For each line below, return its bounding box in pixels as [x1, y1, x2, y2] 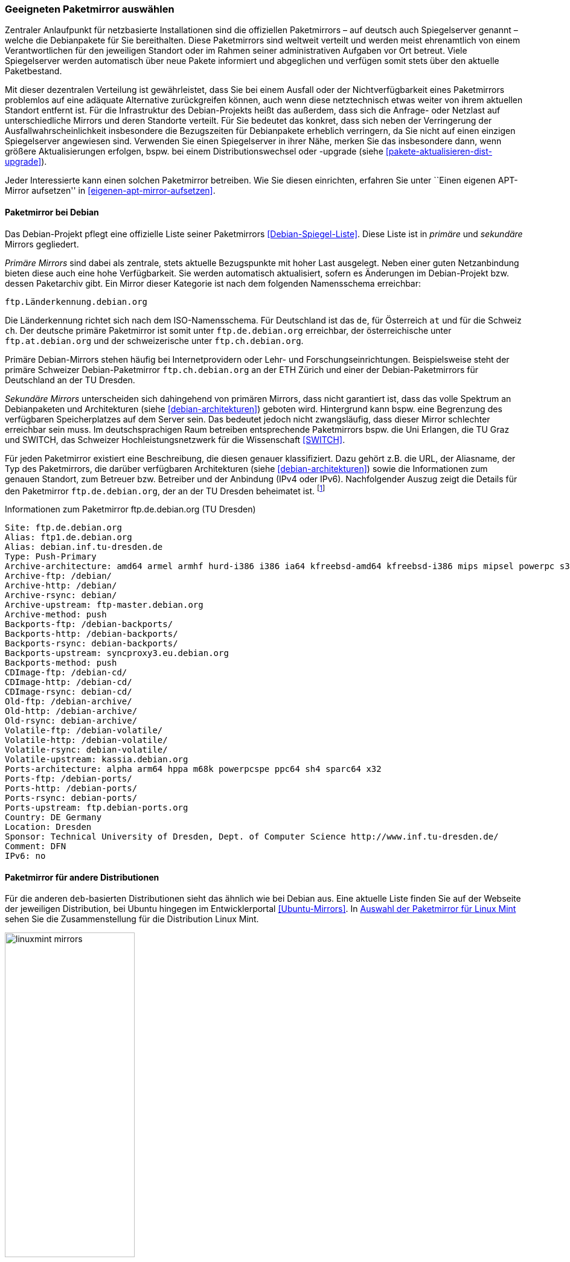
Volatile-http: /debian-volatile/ [5, 735, 168, 745]
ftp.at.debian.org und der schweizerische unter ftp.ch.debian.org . [5, 335, 304, 346]
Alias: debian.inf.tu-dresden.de [5, 542, 163, 552]
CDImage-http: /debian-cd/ [5, 677, 132, 687]
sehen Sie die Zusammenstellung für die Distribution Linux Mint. [5, 914, 259, 925]
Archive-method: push [5, 610, 107, 620]
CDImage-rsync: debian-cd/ [5, 687, 132, 697]
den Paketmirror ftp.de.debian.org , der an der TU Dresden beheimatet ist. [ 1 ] [5, 483, 325, 496]
